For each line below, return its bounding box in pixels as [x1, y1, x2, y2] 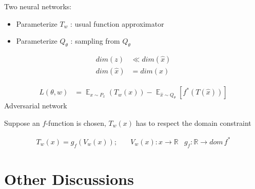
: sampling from [70, 35, 120, 46]
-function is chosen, [46, 117, 106, 128]
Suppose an [4, 117, 40, 128]
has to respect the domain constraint [135, 117, 251, 128]
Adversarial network [4, 100, 67, 111]
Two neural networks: [4, 1, 72, 11]
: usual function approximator [70, 18, 164, 29]
